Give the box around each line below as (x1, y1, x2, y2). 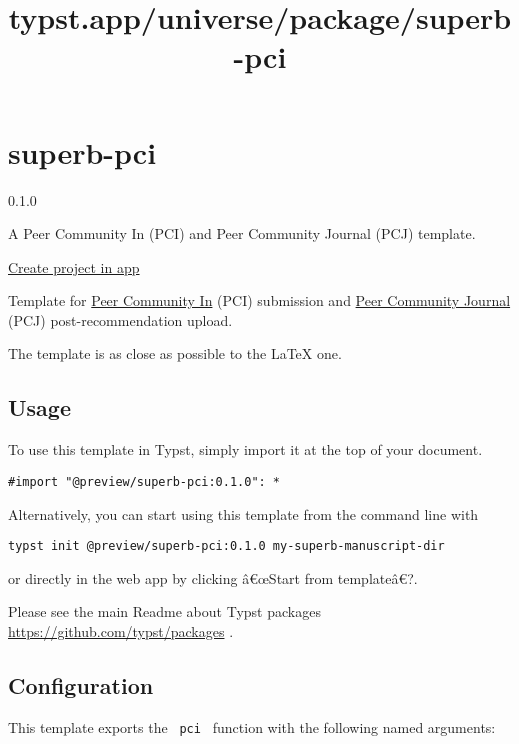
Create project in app (8, 256, 140, 277)
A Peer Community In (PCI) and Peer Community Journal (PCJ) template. (8, 223, 476, 244)
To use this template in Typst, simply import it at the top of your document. (8, 439, 483, 460)
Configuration (8, 669, 154, 700)
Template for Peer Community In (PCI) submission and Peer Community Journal (8, 290, 511, 311)
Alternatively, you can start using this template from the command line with (8, 503, 479, 524)
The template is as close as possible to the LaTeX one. (8, 343, 342, 364)
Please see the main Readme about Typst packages (8, 601, 321, 622)
